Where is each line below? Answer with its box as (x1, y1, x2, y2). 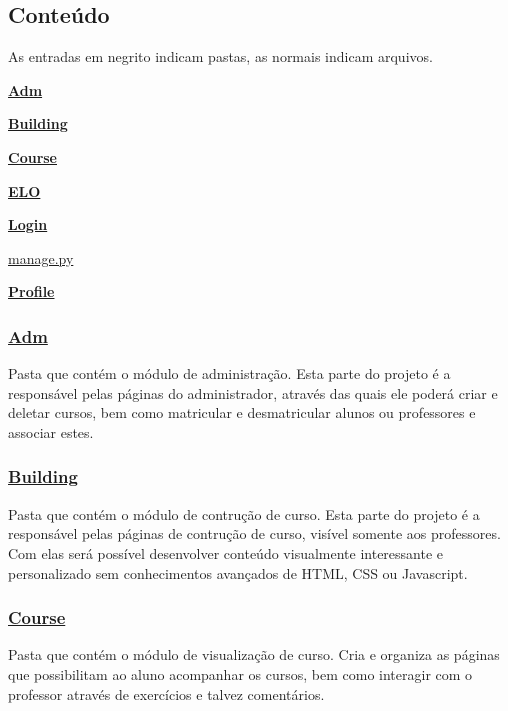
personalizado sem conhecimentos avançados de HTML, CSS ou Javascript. (8, 562, 468, 583)
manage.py (8, 247, 74, 268)
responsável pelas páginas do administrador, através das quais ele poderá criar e (8, 382, 498, 403)
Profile (8, 281, 55, 302)
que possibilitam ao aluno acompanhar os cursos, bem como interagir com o (8, 663, 473, 684)
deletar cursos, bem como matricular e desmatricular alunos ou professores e (8, 402, 476, 423)
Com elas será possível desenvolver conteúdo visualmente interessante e (8, 542, 444, 563)
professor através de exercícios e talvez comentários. (8, 683, 325, 704)
